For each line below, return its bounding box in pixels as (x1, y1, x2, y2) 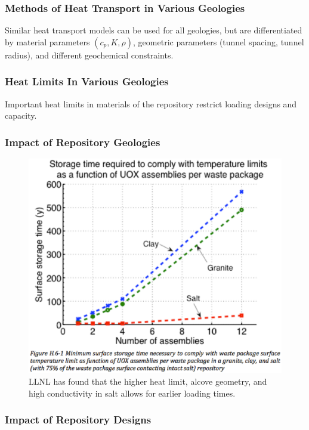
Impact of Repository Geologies (5, 134, 160, 149)
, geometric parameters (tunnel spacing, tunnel (133, 35, 304, 48)
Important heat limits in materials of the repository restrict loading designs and (5, 97, 297, 110)
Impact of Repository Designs (5, 412, 152, 427)
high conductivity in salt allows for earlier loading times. (29, 386, 236, 399)
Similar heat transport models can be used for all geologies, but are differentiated (5, 24, 302, 36)
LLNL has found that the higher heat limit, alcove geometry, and (29, 375, 267, 388)
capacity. (5, 109, 37, 122)
